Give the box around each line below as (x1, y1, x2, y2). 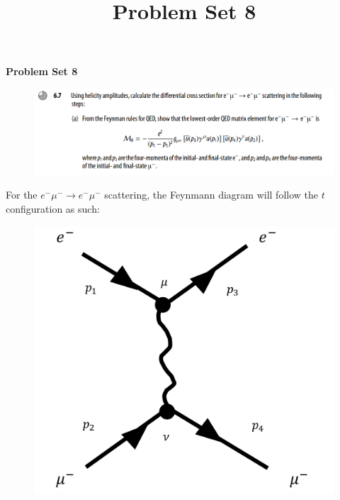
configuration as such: (6, 201, 100, 216)
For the (6, 187, 38, 202)
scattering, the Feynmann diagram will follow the (104, 187, 318, 202)
